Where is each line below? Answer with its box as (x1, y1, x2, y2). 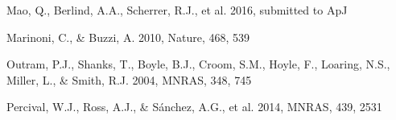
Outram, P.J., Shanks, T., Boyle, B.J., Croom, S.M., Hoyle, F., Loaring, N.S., (6, 56, 390, 72)
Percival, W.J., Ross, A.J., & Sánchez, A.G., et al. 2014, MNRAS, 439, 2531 (6, 98, 382, 115)
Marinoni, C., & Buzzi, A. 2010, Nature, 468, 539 (6, 28, 250, 45)
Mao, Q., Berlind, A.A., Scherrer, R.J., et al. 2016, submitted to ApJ (6, 2, 348, 18)
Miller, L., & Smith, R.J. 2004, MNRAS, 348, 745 (6, 71, 252, 88)
